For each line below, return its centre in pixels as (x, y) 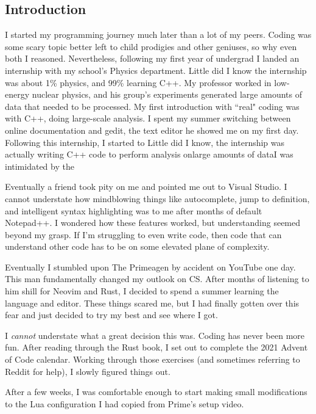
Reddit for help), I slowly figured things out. (88, 371)
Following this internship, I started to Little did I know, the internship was (145, 142)
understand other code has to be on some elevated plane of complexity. (137, 246)
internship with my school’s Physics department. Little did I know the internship (156, 70)
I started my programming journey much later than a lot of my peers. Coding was (158, 34)
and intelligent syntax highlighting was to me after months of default (134, 210)
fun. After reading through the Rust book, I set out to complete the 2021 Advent (156, 347)
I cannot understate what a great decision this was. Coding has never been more (155, 335)
